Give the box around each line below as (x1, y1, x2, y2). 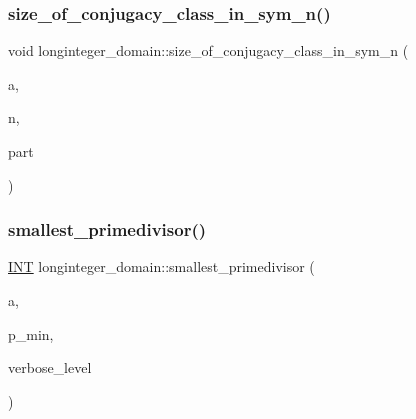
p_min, (8, 323, 54, 344)
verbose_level (8, 357, 92, 378)
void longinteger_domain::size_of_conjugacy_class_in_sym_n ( (8, 40, 409, 61)
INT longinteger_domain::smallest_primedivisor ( (8, 256, 315, 277)
